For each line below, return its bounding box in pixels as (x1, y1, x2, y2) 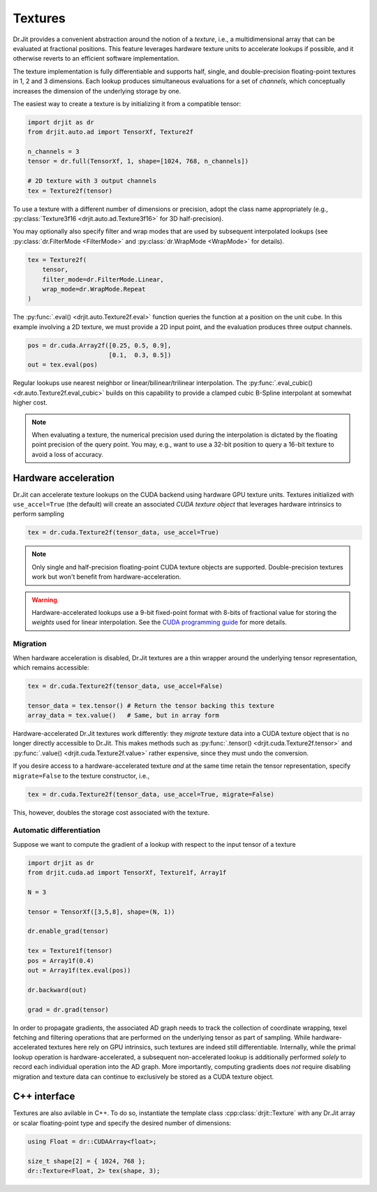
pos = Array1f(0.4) (27, 957, 94, 964)
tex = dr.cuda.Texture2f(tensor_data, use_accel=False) (27, 682, 223, 690)
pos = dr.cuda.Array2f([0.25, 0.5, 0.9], (27, 341, 172, 349)
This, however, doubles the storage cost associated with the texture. (13, 808, 210, 817)
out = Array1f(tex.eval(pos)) (27, 966, 131, 975)
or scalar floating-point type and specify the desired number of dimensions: (13, 1119, 232, 1127)
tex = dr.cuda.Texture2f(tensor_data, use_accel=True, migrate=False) (27, 790, 275, 798)
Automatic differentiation (13, 825, 101, 835)
